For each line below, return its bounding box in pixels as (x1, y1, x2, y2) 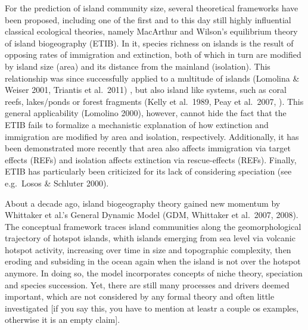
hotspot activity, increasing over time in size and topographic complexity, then (5, 243, 291, 256)
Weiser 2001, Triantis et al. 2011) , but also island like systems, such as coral (5, 83, 287, 96)
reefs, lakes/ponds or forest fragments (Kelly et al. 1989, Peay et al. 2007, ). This (5, 95, 304, 107)
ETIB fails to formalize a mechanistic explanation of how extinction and (5, 118, 269, 130)
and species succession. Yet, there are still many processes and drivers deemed (5, 278, 290, 291)
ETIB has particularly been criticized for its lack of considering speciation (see (5, 165, 292, 178)
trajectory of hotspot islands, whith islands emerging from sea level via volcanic (5, 232, 295, 244)
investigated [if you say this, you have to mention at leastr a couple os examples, (5, 301, 299, 314)
